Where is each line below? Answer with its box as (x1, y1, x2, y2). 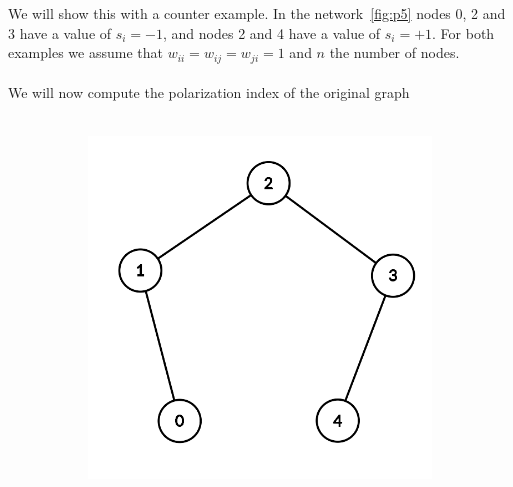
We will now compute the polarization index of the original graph (8, 82, 410, 103)
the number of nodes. (329, 42, 460, 63)
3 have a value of (8, 22, 112, 43)
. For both (432, 22, 495, 43)
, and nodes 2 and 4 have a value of (163, 22, 381, 43)
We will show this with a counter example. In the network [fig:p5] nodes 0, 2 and (8, 3, 506, 23)
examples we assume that (8, 42, 163, 63)
